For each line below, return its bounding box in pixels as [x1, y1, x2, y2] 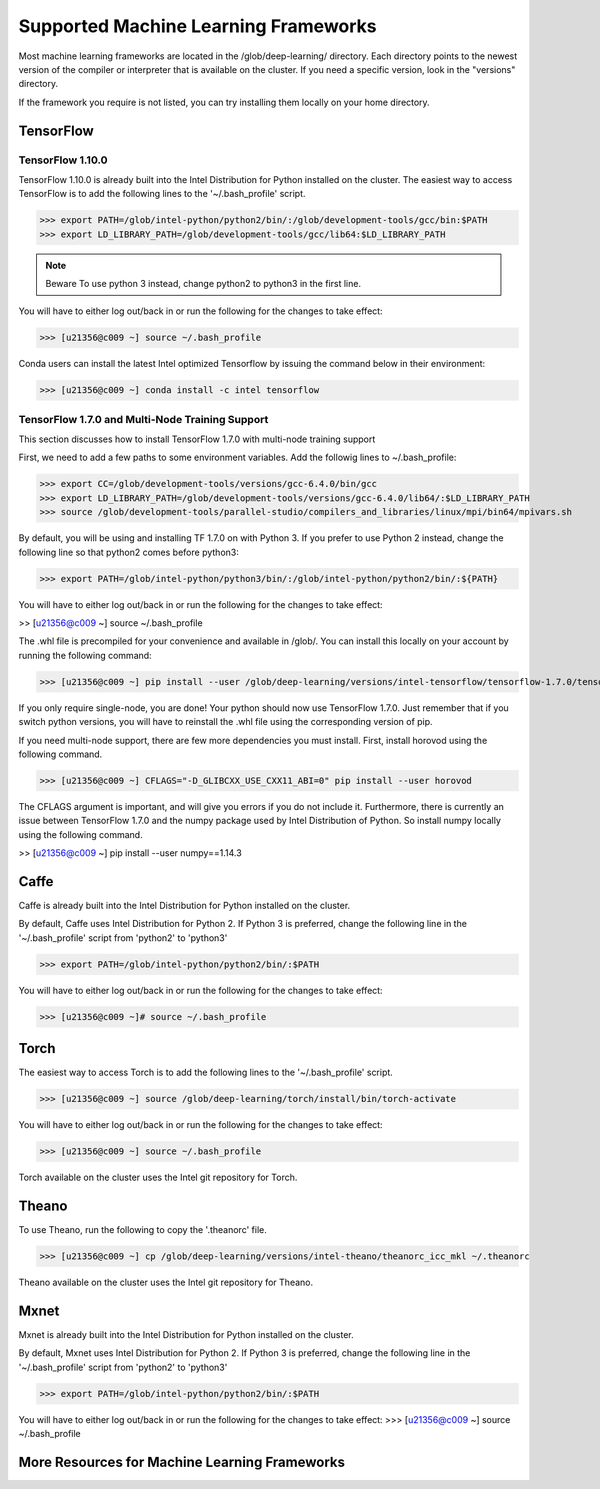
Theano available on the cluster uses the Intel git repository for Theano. [18, 1276, 314, 1288]
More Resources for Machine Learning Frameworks [18, 1453, 345, 1470]
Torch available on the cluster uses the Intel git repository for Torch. [18, 1171, 298, 1184]
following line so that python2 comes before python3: [18, 546, 239, 558]
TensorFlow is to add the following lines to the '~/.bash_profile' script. [18, 188, 306, 200]
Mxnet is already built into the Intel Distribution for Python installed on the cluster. [18, 1328, 354, 1340]
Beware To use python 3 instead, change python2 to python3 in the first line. [45, 278, 362, 290]
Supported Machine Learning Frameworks [18, 15, 377, 37]
